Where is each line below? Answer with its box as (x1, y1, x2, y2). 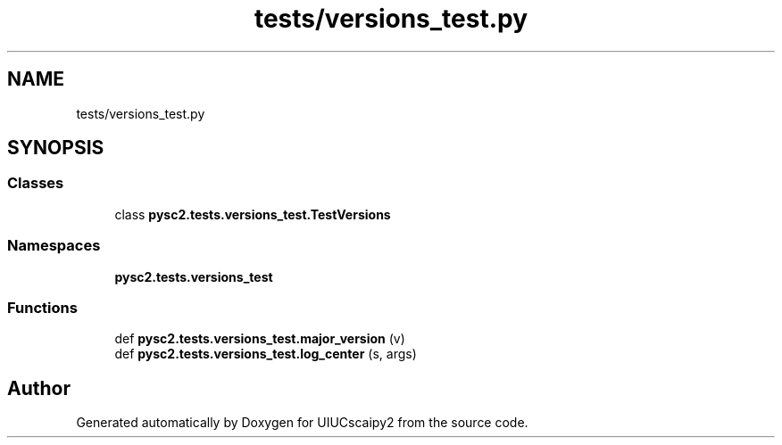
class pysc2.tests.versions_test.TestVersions (114, 206, 391, 222)
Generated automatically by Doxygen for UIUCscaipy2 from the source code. (76, 415, 528, 431)
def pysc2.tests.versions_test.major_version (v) (114, 331, 405, 347)
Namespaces (7, 236, 101, 255)
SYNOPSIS (7, 136, 104, 160)
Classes (7, 174, 64, 193)
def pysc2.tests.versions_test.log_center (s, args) (114, 346, 417, 362)
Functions (7, 298, 78, 317)
